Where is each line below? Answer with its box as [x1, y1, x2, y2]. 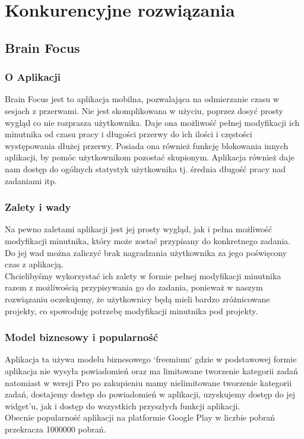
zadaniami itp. [5, 174, 57, 187]
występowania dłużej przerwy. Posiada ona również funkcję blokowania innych [5, 139, 289, 151]
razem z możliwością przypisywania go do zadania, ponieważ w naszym [5, 281, 263, 293]
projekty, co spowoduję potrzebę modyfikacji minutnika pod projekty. [5, 304, 258, 317]
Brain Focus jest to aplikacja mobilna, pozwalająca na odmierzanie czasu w [5, 93, 279, 105]
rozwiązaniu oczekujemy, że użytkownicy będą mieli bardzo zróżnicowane [5, 292, 270, 305]
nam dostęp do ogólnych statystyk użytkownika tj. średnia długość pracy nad [5, 162, 286, 175]
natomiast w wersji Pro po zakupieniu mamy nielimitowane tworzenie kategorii [5, 376, 292, 389]
